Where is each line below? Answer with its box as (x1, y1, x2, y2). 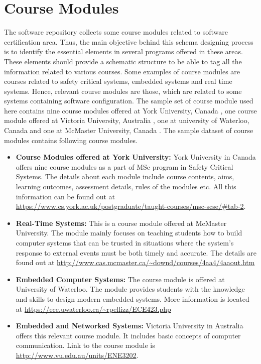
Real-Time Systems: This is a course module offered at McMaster (16, 217, 227, 228)
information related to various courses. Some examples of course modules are (4, 66, 240, 76)
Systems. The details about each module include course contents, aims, (16, 171, 234, 182)
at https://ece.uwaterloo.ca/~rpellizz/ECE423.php (16, 303, 171, 314)
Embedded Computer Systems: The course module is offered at (16, 274, 225, 284)
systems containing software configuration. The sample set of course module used (4, 95, 253, 106)
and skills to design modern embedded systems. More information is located (16, 293, 249, 304)
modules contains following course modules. (4, 135, 138, 145)
